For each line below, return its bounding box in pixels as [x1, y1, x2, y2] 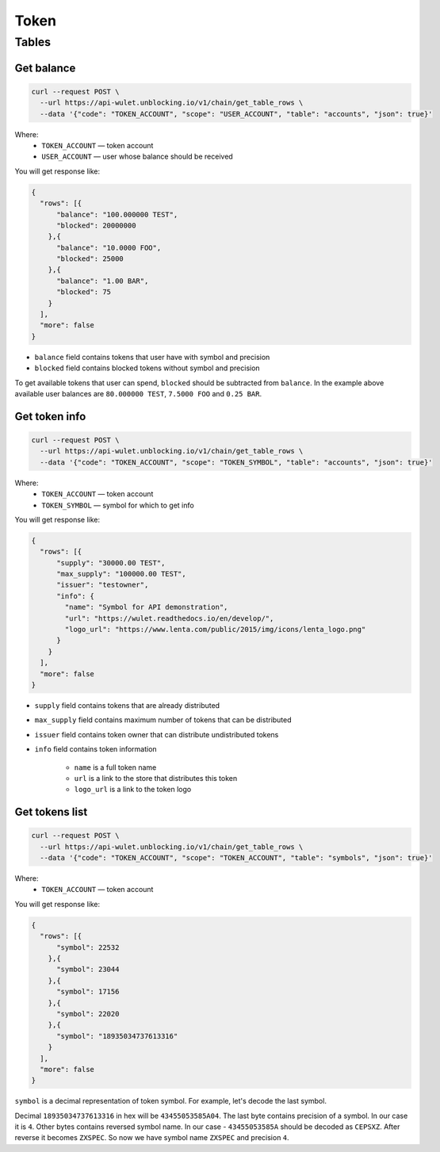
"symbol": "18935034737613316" [56, 1031, 178, 1040]
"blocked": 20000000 [56, 220, 136, 230]
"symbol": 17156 [56, 987, 120, 997]
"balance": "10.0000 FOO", [56, 243, 162, 252]
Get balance [14, 61, 76, 75]
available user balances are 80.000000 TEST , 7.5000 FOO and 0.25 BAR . [14, 388, 262, 398]
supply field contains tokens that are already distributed [34, 700, 220, 710]
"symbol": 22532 [56, 943, 120, 951]
